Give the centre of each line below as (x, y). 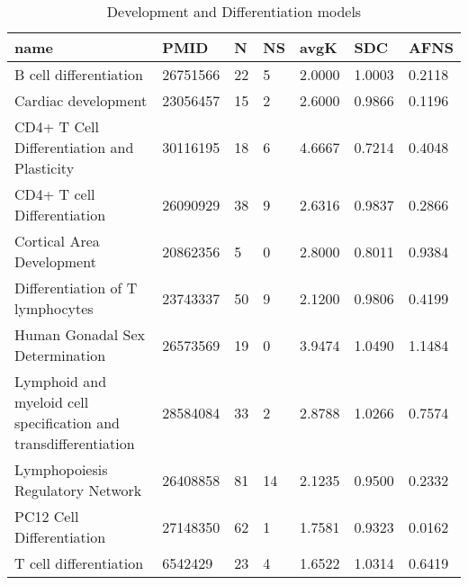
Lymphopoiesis (61, 469)
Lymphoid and (61, 381)
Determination (60, 355)
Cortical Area (57, 241)
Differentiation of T (76, 288)
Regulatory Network (78, 490)
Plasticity (45, 168)
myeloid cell (52, 402)
